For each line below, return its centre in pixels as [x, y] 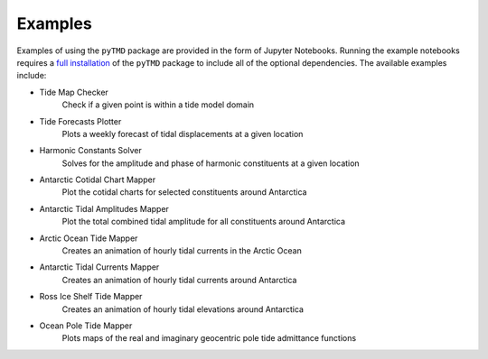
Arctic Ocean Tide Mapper [89, 238]
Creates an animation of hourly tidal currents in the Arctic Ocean [182, 251]
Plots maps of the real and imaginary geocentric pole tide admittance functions [209, 338]
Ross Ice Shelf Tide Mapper [91, 297]
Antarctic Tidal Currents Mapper [99, 267]
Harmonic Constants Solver [90, 151]
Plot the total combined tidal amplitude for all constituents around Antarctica [204, 222]
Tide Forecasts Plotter [80, 121]
